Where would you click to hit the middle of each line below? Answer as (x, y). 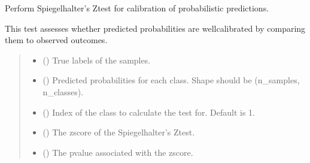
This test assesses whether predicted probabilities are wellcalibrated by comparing (155, 28)
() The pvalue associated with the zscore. (118, 152)
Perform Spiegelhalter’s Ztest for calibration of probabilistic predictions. (137, 8)
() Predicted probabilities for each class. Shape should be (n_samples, (171, 80)
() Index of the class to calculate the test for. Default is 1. (149, 112)
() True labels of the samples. (97, 60)
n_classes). (63, 91)
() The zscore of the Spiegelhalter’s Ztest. (119, 132)
